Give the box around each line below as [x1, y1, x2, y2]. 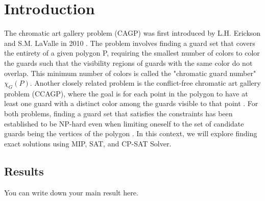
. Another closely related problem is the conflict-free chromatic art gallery [30, 78, 261, 88]
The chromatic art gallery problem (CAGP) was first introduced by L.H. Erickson [4, 28, 261, 38]
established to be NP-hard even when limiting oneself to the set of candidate [4, 118, 244, 129]
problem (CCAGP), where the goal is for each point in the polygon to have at [4, 88, 248, 98]
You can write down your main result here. [4, 187, 138, 197]
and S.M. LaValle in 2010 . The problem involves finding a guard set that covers [4, 37, 255, 48]
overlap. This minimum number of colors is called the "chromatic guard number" [4, 67, 256, 78]
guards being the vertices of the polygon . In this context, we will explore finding [4, 128, 257, 139]
